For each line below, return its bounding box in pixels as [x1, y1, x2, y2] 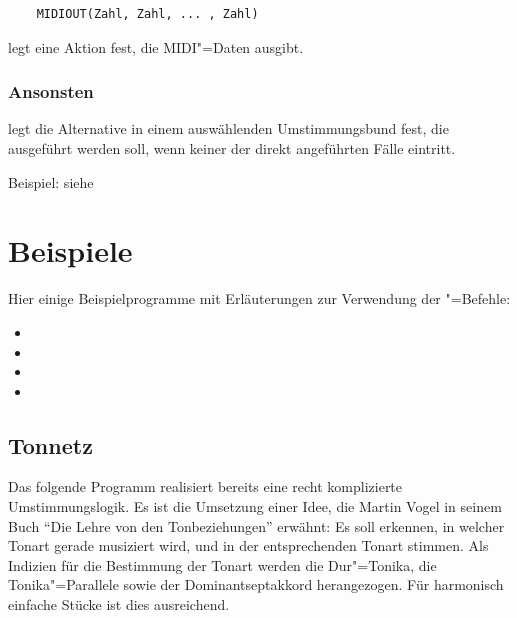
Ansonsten [8, 79, 94, 104]
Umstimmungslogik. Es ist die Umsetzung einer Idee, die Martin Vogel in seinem [8, 496, 502, 517]
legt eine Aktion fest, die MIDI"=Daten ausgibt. [8, 36, 304, 57]
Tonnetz [8, 429, 93, 460]
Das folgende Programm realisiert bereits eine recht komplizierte [8, 476, 403, 497]
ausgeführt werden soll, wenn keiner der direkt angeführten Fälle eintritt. [8, 138, 456, 158]
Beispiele [8, 230, 133, 271]
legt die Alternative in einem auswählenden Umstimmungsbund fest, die [8, 118, 449, 139]
